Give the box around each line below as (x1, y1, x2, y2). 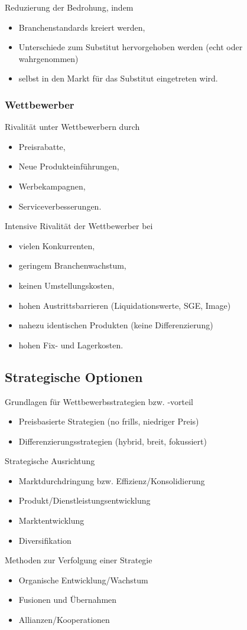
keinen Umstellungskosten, (18, 279, 115, 291)
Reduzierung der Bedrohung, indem (5, 1, 134, 13)
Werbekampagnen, (18, 179, 86, 192)
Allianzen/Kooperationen (18, 613, 110, 626)
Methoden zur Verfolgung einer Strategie (5, 554, 152, 566)
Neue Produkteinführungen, (18, 160, 119, 172)
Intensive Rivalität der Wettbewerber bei (5, 220, 153, 232)
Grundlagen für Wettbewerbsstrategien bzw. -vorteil (5, 395, 193, 407)
